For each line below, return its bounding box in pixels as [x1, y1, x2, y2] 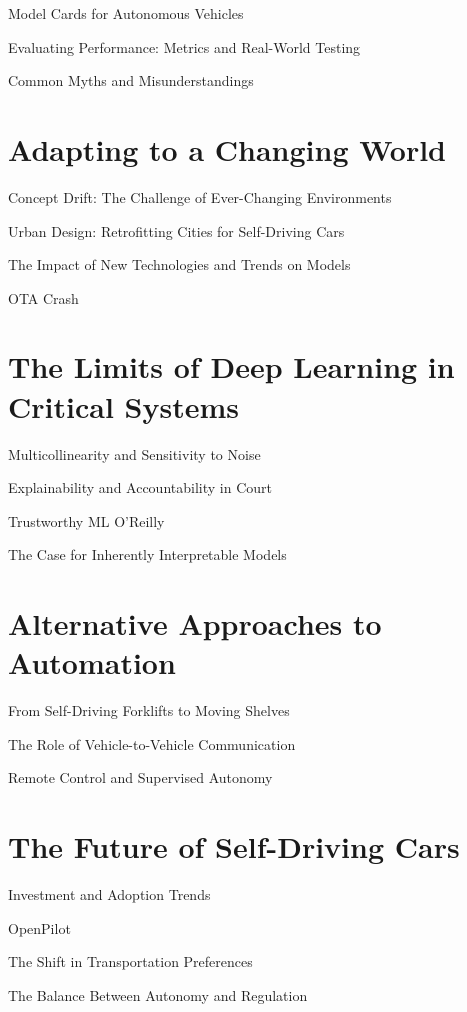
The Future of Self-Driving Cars [8, 826, 460, 867]
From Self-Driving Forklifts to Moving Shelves [8, 700, 290, 721]
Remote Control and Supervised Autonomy [8, 767, 273, 788]
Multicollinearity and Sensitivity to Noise [8, 443, 261, 464]
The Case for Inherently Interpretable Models [8, 544, 287, 565]
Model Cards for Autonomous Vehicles [8, 3, 244, 23]
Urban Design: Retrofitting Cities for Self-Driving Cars [8, 220, 345, 241]
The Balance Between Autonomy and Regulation [8, 984, 308, 1005]
